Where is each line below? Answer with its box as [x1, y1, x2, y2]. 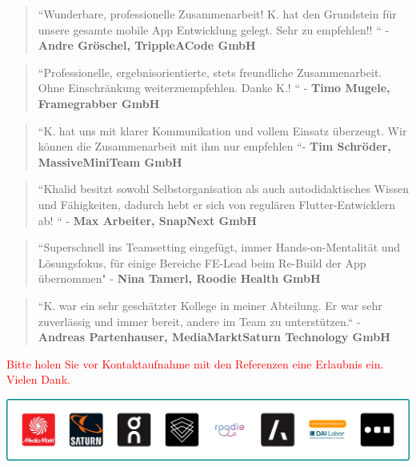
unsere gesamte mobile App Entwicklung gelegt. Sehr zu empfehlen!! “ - [38, 21, 390, 38]
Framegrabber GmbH [38, 95, 160, 111]
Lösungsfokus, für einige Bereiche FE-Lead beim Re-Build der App [38, 254, 366, 271]
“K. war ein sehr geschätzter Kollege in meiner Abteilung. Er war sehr [38, 296, 382, 313]
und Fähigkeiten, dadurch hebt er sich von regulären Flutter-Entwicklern [38, 195, 396, 212]
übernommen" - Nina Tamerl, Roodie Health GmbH [38, 270, 321, 287]
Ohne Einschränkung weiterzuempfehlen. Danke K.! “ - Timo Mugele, [38, 79, 390, 96]
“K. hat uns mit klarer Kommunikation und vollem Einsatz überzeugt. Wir [38, 122, 407, 139]
